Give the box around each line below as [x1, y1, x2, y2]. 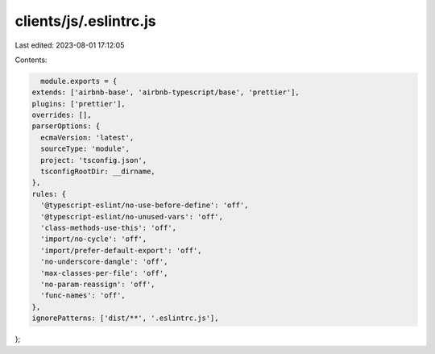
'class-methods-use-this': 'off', [40, 223, 177, 232]
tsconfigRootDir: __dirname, [40, 167, 156, 177]
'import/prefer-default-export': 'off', [40, 246, 202, 255]
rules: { [31, 189, 67, 198]
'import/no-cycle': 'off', [40, 235, 147, 244]
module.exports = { [40, 77, 118, 85]
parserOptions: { [31, 122, 101, 131]
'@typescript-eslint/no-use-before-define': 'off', [40, 201, 249, 210]
